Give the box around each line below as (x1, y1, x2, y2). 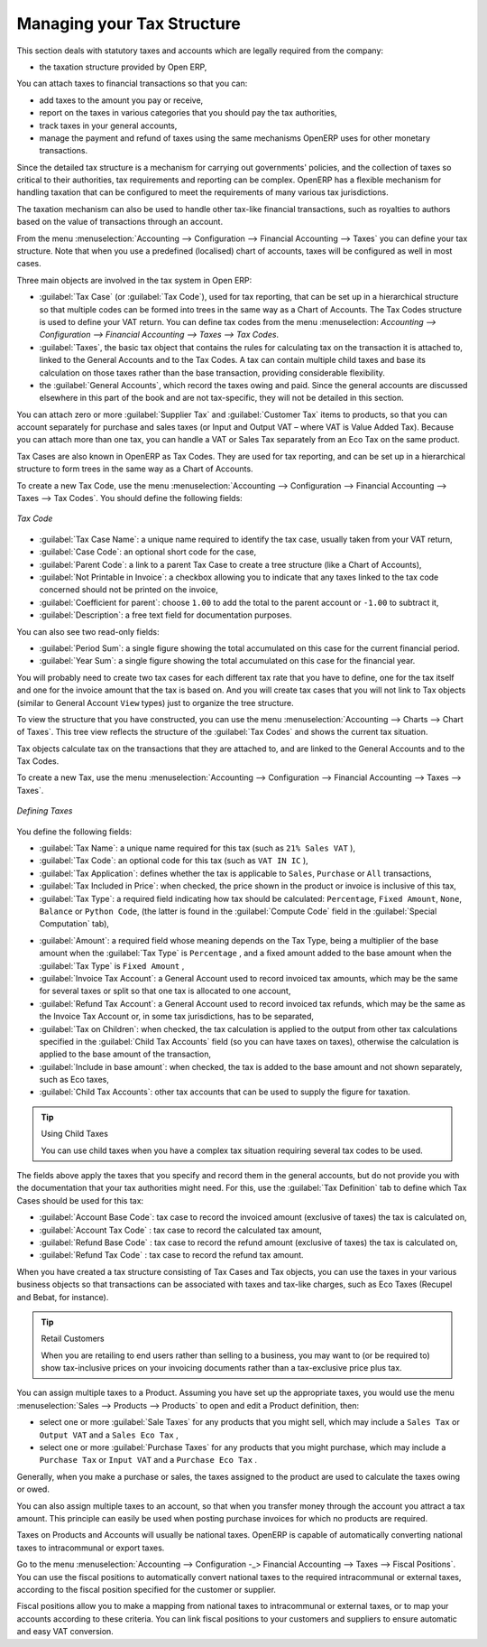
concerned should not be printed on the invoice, (39, 584, 218, 595)
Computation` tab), (39, 918, 110, 929)
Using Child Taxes (41, 1129, 108, 1140)
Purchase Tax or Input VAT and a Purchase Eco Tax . (39, 1455, 257, 1466)
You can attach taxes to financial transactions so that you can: (16, 78, 248, 89)
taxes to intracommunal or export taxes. (16, 1542, 165, 1553)
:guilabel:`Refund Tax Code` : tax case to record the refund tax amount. (39, 1250, 304, 1261)
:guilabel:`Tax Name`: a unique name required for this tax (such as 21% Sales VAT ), (39, 842, 356, 853)
